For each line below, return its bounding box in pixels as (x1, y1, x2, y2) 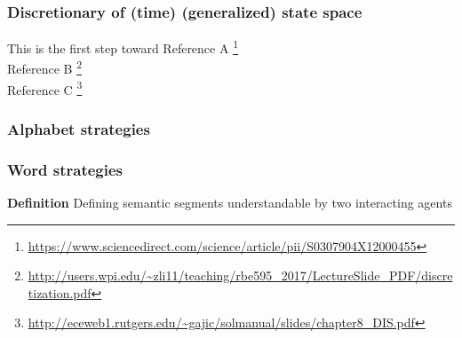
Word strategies (7, 158, 123, 180)
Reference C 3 (7, 77, 83, 98)
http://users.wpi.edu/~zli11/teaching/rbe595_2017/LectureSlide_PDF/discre (28, 266, 453, 285)
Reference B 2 (7, 57, 83, 78)
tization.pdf (28, 283, 92, 302)
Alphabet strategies (7, 117, 150, 139)
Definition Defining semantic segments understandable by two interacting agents (7, 193, 452, 212)
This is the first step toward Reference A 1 (7, 36, 238, 57)
